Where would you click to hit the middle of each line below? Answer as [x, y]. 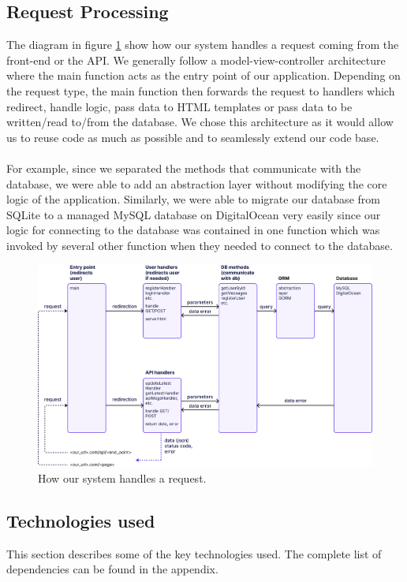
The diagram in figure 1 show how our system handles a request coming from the [203, 45]
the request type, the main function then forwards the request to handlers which [201, 90]
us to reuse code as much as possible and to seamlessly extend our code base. [193, 137]
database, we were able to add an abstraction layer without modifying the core [197, 183]
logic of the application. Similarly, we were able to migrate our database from [193, 199]
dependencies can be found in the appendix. [112, 569]
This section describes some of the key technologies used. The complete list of [194, 553]
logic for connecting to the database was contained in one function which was [193, 230]
